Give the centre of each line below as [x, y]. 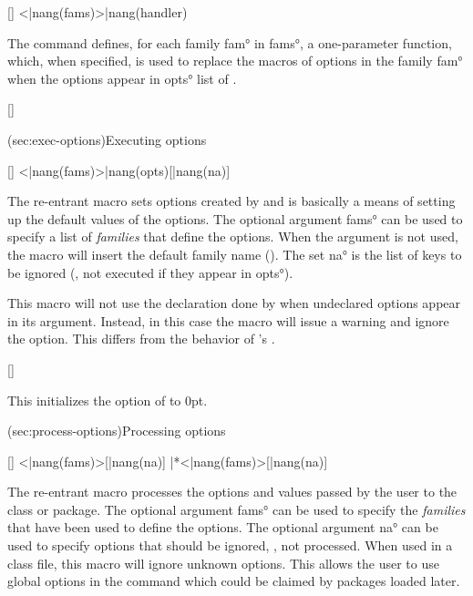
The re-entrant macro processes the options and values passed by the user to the [232, 492]
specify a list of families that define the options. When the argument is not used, [233, 236]
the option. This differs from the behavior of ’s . [141, 339]
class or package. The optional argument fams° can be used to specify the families [236, 509]
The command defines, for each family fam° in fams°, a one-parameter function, [230, 42]
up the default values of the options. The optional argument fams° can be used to [235, 218]
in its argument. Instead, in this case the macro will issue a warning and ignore [228, 320]
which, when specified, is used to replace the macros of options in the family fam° [235, 61]
